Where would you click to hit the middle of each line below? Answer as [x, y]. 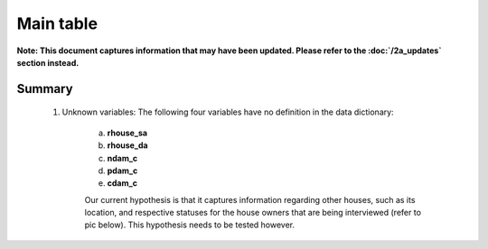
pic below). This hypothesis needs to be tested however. [190, 225]
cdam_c [122, 183]
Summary [45, 89]
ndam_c [122, 158]
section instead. [48, 62]
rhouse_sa [127, 133]
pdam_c [122, 171]
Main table [57, 23]
